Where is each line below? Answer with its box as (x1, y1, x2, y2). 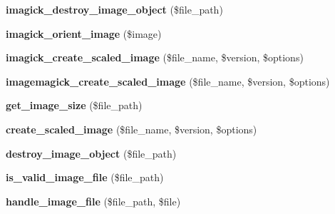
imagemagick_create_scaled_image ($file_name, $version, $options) (6, 73, 330, 88)
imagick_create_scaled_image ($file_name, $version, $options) (6, 50, 304, 65)
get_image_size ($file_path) (6, 98, 143, 113)
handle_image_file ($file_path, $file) (6, 193, 181, 208)
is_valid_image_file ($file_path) (6, 170, 164, 185)
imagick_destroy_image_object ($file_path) (6, 2, 223, 16)
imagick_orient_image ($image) (6, 26, 162, 41)
